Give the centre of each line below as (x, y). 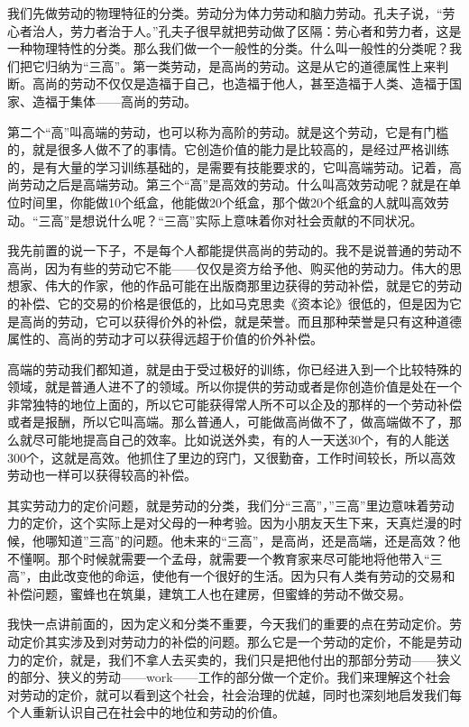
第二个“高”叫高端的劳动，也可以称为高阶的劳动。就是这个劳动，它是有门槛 (228, 131)
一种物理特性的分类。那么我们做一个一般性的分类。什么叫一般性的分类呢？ (228, 48)
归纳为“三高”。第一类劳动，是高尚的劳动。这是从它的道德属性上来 (240, 65)
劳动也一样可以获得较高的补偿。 (102, 475)
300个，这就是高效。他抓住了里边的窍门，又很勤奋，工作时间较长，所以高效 (231, 457)
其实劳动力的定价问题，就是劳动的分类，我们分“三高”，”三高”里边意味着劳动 (231, 505)
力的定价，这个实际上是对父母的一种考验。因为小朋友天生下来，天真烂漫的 (228, 523)
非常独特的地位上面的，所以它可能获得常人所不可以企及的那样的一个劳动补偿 (234, 404)
